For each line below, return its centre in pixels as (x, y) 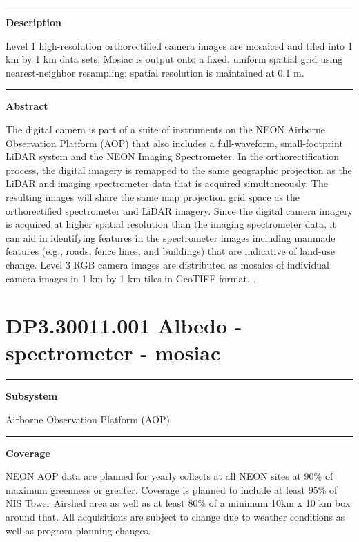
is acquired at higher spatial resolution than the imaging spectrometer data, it (171, 224)
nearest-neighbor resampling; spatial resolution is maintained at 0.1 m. (155, 72)
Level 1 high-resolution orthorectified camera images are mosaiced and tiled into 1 (179, 45)
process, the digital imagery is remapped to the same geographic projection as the (179, 170)
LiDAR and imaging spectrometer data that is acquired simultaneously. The (167, 183)
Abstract (27, 106)
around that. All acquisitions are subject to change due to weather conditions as (175, 516)
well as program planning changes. (78, 530)
